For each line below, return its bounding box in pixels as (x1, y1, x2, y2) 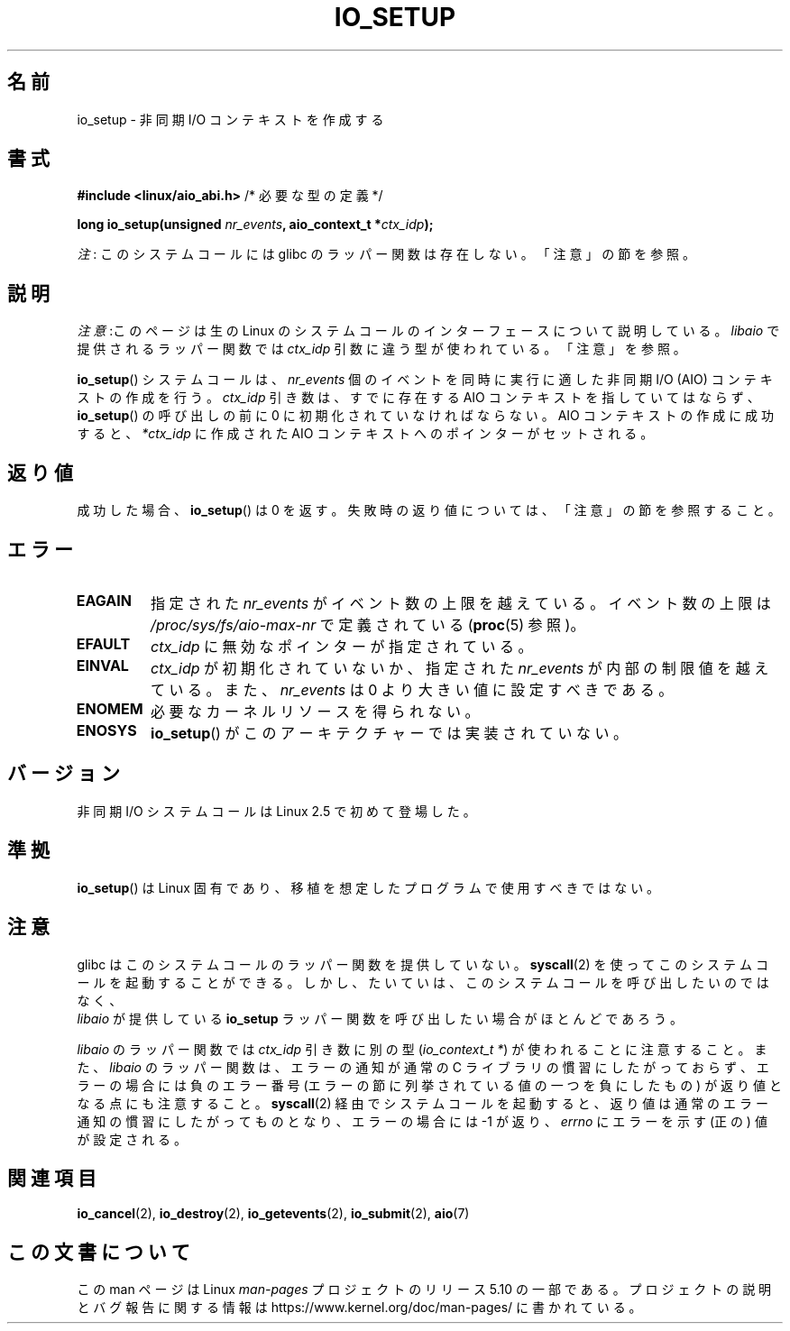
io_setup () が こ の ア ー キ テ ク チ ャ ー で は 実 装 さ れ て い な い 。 (151, 723, 628, 742)
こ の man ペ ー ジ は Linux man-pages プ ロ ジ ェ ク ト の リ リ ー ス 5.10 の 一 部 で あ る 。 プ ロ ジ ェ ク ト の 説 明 (77, 1281, 772, 1298)
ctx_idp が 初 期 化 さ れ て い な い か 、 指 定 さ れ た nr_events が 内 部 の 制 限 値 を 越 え (151, 658, 769, 677)
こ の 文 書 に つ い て (7, 1240, 190, 1263)
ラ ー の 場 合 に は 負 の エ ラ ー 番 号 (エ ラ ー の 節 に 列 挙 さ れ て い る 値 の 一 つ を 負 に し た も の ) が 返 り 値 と (77, 1077, 782, 1093)
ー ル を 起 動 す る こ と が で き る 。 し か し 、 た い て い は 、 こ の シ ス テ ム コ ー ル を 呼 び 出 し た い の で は (77, 974, 769, 990)
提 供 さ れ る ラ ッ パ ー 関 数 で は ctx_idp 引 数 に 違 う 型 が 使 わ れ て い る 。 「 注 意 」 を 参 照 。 (77, 341, 686, 357)
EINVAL (76, 656, 129, 675)
